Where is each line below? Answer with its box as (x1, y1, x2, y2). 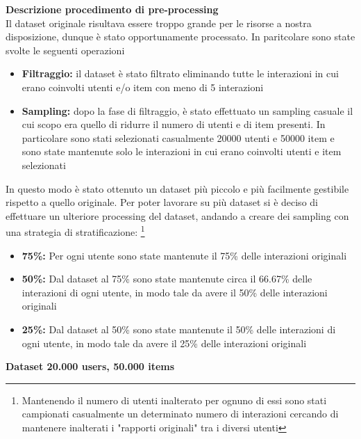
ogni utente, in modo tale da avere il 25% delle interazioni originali (22, 335, 307, 350)
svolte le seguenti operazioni (6, 42, 125, 57)
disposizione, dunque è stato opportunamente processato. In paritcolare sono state (6, 29, 355, 44)
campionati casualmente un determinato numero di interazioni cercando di (22, 406, 339, 421)
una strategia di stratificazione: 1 (6, 223, 145, 239)
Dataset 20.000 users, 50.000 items (6, 359, 175, 374)
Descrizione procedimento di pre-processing (6, 2, 219, 16)
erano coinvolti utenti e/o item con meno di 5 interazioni (22, 79, 264, 94)
